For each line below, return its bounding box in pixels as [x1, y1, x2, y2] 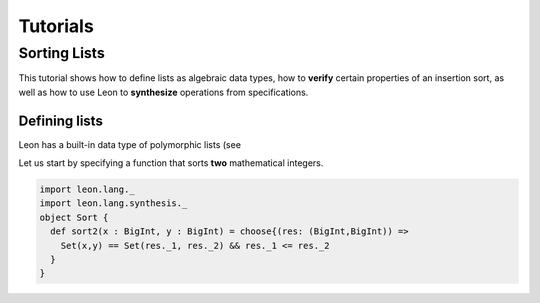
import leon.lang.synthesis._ [39, 198, 188, 209]
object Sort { [39, 211, 109, 223]
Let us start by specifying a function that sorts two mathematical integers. [18, 157, 324, 169]
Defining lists [18, 112, 104, 129]
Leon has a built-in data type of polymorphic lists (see [18, 138, 242, 150]
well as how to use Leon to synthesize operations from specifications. [18, 86, 309, 98]
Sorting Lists [18, 44, 105, 62]
